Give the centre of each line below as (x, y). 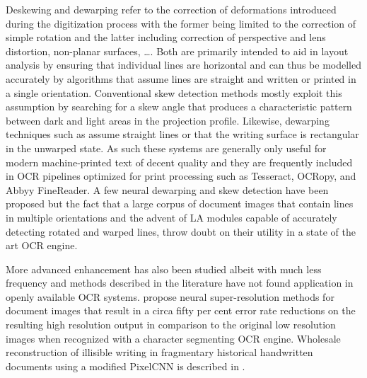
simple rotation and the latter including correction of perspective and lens (166, 37)
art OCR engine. (42, 245)
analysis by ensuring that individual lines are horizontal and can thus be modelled (184, 65)
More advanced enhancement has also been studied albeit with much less (164, 269)
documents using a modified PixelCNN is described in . (126, 366)
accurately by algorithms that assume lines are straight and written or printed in (181, 78)
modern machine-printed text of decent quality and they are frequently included (179, 162)
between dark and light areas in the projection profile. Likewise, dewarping (168, 120)
